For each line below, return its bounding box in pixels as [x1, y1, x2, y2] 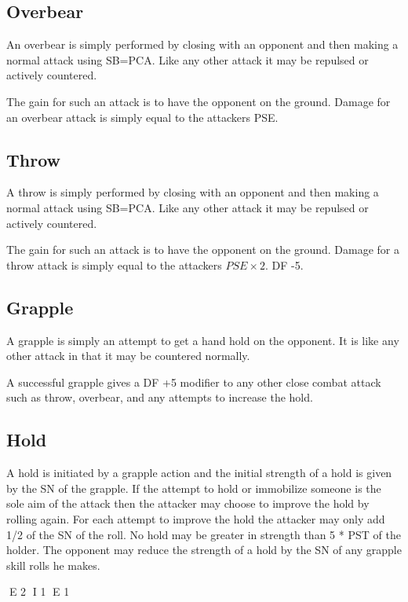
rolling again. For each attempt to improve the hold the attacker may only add [6, 510, 385, 527]
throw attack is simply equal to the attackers [6, 256, 222, 273]
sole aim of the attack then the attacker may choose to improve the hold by [6, 495, 370, 512]
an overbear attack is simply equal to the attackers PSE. [6, 108, 279, 125]
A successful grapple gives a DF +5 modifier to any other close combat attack [6, 373, 381, 390]
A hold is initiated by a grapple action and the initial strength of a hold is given [6, 464, 392, 481]
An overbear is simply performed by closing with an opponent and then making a [6, 36, 399, 53]
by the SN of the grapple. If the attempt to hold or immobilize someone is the [6, 479, 381, 496]
